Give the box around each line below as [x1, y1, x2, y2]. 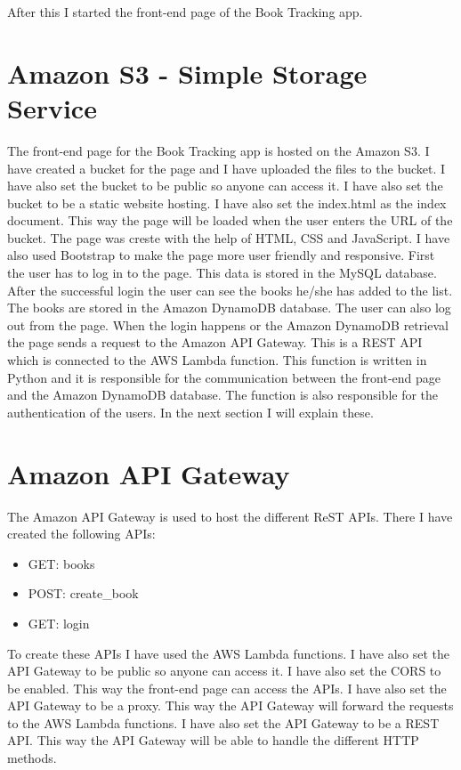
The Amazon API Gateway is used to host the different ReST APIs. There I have [7, 507, 453, 525]
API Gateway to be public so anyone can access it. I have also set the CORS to [7, 661, 441, 680]
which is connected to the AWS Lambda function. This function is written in [7, 351, 427, 369]
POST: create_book [28, 584, 139, 603]
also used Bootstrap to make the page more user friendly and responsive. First [7, 246, 435, 264]
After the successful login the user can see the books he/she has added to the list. [7, 280, 453, 299]
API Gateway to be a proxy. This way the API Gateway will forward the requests [7, 696, 454, 715]
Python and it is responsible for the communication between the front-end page [7, 368, 441, 386]
